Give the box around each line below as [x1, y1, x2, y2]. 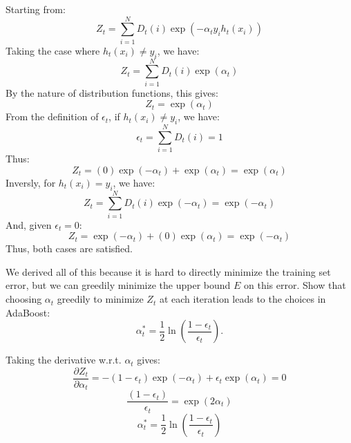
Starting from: [6, 2, 66, 16]
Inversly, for [6, 175, 56, 189]
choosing [6, 292, 42, 306]
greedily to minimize [57, 292, 144, 306]
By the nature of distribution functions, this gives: [6, 85, 218, 100]
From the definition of [6, 109, 99, 124]
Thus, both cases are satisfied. [6, 241, 133, 256]
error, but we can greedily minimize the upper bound [6, 278, 231, 292]
